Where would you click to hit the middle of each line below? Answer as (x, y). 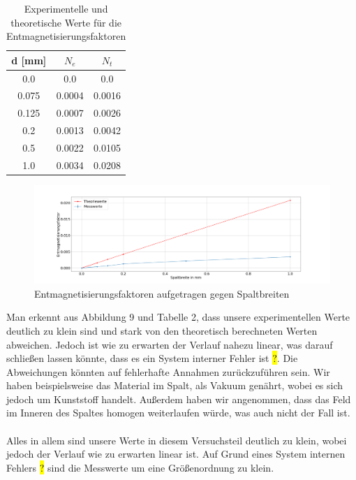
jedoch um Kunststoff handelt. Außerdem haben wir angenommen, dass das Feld (179, 399)
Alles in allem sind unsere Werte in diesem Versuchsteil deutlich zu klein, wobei (177, 440)
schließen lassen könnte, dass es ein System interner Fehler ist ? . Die (152, 358)
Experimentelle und (66, 8)
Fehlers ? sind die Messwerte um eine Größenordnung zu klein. (140, 467)
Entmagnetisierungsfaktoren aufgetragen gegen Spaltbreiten (162, 293)
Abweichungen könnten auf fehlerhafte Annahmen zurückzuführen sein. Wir (168, 371)
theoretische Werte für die (66, 22)
